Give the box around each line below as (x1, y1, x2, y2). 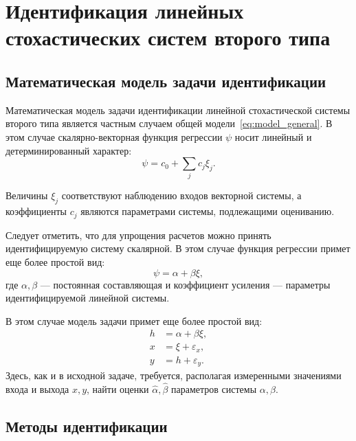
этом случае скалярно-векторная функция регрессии (5, 129, 223, 144)
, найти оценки (87, 382, 149, 396)
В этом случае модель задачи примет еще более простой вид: (5, 313, 263, 328)
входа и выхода (5, 382, 69, 396)
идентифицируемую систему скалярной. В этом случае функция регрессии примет (5, 241, 351, 256)
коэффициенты (5, 204, 67, 218)
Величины (5, 188, 48, 203)
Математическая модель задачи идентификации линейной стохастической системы (5, 102, 351, 117)
